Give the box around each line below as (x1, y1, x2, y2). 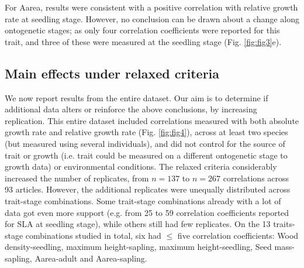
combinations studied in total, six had (25, 229, 161, 241)
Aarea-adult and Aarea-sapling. (34, 252, 147, 264)
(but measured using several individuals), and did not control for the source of (5, 137, 285, 149)
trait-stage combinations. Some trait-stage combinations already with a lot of (5, 194, 281, 207)
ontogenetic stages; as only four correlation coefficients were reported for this (5, 24, 280, 36)
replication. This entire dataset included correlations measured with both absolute (5, 114, 299, 126)
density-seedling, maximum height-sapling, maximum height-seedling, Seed (5, 240, 272, 253)
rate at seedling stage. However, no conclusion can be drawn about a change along (5, 12, 299, 25)
